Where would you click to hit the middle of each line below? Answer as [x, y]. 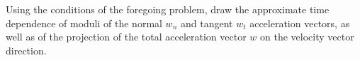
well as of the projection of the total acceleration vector [126, 37]
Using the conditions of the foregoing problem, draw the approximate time [168, 9]
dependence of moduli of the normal [84, 23]
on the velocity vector [307, 37]
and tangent [207, 23]
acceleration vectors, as [300, 23]
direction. [26, 50]
